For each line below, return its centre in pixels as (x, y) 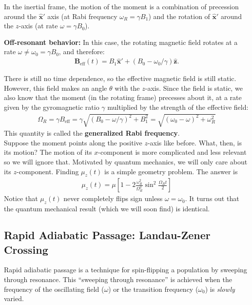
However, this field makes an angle (56, 88)
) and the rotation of (179, 16)
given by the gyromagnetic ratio (52, 107)
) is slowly (220, 289)
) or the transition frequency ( (153, 289)
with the (127, 88)
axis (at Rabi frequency (82, 16)
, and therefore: (82, 51)
